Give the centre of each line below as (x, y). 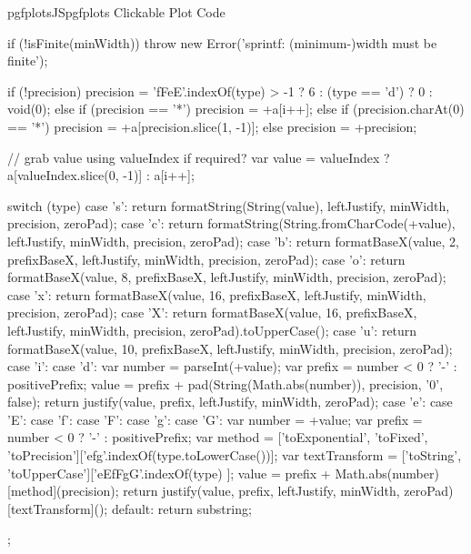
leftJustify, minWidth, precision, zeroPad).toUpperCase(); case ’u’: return (212, 330)
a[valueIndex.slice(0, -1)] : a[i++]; (101, 175)
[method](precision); (63, 491)
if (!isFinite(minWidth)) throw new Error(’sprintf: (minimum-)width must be (222, 42)
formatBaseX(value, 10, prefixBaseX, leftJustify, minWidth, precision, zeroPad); (230, 348)
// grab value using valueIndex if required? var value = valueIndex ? (199, 157)
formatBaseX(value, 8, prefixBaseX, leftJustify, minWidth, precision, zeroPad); (227, 277)
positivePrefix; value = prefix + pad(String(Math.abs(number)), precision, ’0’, (225, 383)
